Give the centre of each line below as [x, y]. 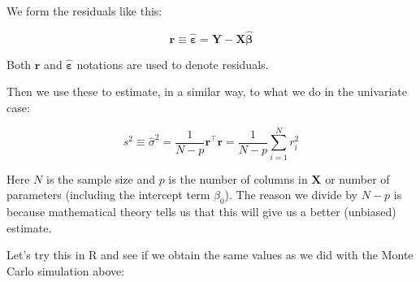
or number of [357, 178]
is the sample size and [101, 178]
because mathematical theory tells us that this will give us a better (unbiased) [201, 212]
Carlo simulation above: [66, 270]
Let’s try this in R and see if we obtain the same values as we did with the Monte [210, 255]
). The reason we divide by [291, 195]
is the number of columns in [238, 178]
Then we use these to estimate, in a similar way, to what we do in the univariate [207, 91]
